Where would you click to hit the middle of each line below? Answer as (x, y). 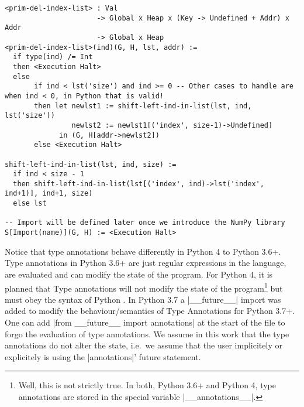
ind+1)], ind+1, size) (49, 194)
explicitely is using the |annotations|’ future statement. (103, 356)
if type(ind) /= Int (53, 57)
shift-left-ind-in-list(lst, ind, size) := (91, 164)
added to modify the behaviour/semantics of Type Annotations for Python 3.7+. (150, 311)
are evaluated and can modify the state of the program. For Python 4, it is (139, 274)
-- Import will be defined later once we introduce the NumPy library (145, 223)
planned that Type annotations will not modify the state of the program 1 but (144, 287)
